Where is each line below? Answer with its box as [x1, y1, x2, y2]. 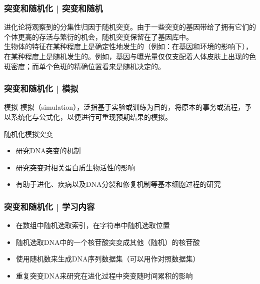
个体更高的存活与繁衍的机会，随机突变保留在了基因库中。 [4, 31, 193, 42]
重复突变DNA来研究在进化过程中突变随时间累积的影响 [15, 270, 193, 280]
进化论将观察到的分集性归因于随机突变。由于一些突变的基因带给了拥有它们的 [4, 22, 256, 32]
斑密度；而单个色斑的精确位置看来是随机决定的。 [4, 61, 165, 71]
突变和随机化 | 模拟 [4, 82, 78, 95]
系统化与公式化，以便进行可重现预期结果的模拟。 [10, 112, 172, 122]
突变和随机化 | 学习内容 [4, 200, 95, 212]
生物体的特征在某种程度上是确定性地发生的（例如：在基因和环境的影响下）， [4, 41, 252, 52]
